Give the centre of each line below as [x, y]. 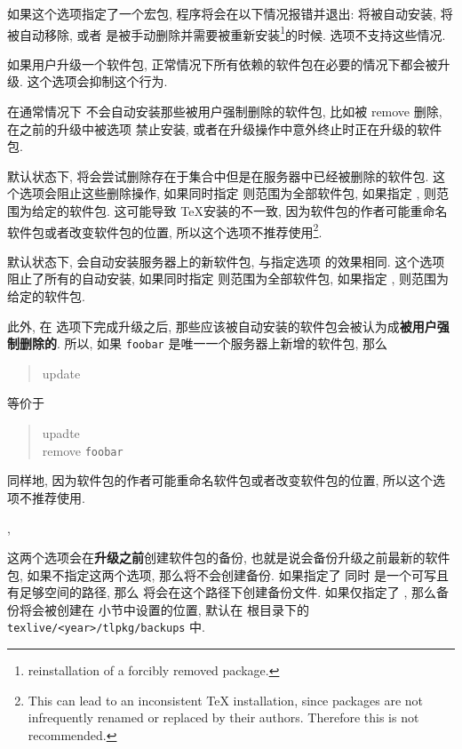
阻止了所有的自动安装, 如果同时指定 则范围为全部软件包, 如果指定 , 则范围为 [228, 279]
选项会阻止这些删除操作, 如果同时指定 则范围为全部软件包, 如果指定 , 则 [227, 193]
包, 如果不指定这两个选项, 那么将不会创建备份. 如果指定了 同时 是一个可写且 [228, 574]
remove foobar [83, 450]
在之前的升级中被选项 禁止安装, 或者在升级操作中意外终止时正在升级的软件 [225, 128]
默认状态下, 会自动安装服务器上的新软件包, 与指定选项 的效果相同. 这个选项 [226, 261]
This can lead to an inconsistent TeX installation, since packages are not [225, 700]
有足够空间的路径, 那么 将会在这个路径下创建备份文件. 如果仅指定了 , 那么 [222, 592]
